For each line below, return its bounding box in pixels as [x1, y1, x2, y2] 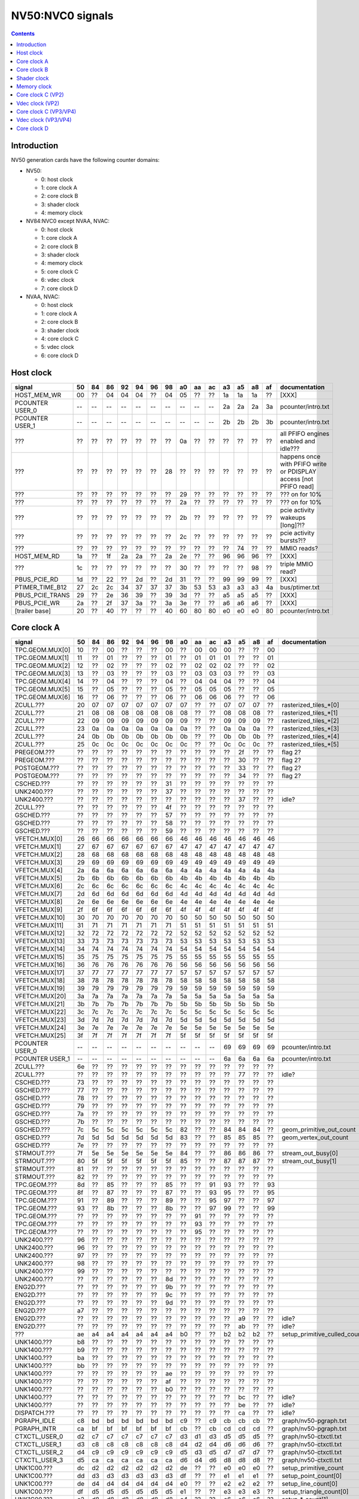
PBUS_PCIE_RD [14, 575, 59, 583]
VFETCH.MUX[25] [14, 1031, 66, 1040]
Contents [11, 30, 35, 37]
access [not [280, 474, 314, 483]
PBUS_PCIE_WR [14, 598, 60, 607]
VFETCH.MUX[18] [14, 976, 65, 985]
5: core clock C [41, 267, 79, 275]
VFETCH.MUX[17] [14, 968, 65, 977]
